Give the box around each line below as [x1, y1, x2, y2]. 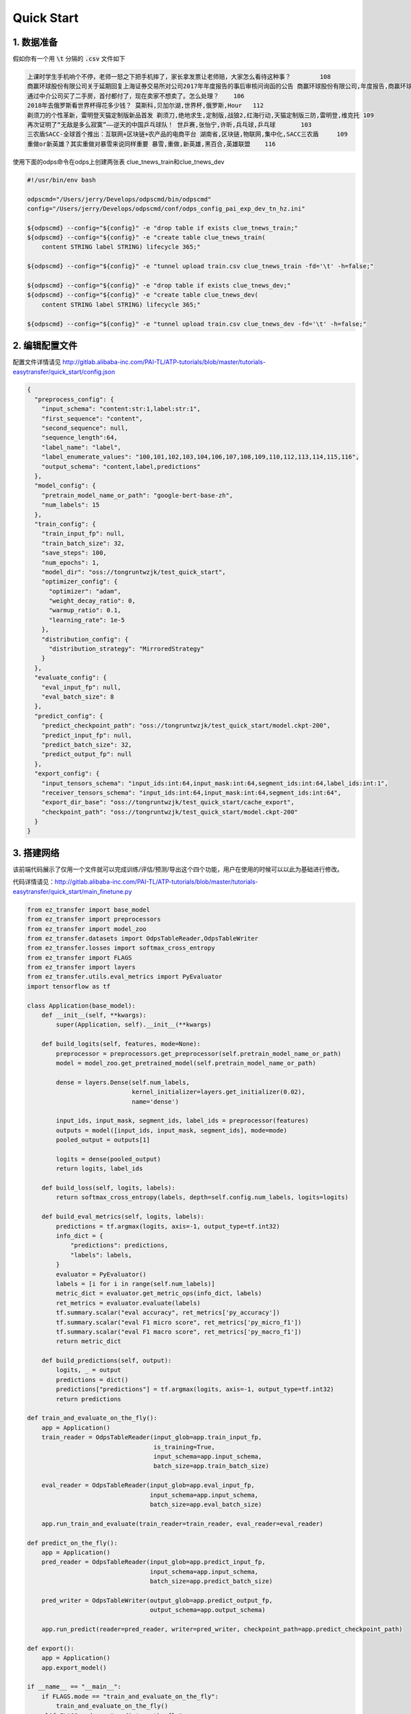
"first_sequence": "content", [41, 415, 143, 422]
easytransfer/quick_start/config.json [12, 367, 116, 376]
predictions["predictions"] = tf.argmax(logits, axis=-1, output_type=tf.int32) [55, 1386, 335, 1393]
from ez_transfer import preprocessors [27, 915, 161, 924]
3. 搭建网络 [12, 847, 60, 858]
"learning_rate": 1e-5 [49, 616, 125, 624]
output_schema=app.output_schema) [149, 1606, 266, 1614]
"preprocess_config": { [34, 395, 114, 403]
